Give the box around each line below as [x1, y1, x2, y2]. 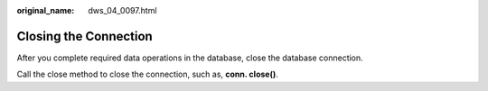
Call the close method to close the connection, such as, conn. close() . [16, 68, 279, 80]
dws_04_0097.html [88, 5, 157, 15]
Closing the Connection [16, 28, 153, 44]
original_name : [16, 5, 75, 15]
